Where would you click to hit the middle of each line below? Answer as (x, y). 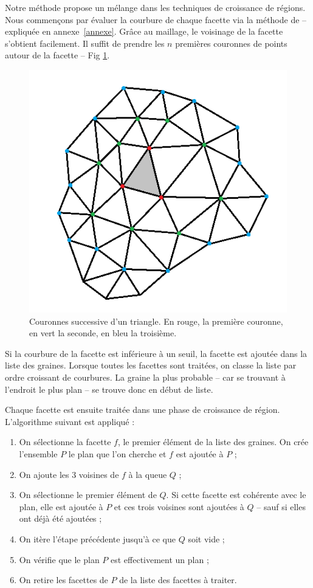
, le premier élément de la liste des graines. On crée (213, 442)
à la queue (148, 474)
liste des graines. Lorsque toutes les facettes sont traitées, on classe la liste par (151, 365)
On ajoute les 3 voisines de (69, 474)
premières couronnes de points (231, 43)
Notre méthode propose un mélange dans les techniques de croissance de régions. (155, 7)
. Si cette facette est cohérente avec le (236, 495)
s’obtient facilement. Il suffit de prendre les (85, 43)
